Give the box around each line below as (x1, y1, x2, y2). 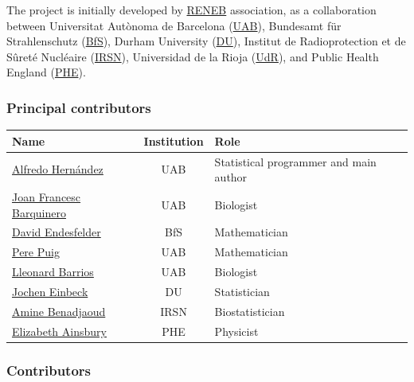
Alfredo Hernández (12, 161, 103, 177)
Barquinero (12, 204, 66, 220)
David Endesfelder (12, 224, 101, 240)
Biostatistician (214, 302, 285, 319)
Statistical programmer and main (214, 153, 377, 170)
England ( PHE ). (6, 64, 86, 80)
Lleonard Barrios (12, 263, 94, 280)
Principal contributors (6, 97, 151, 117)
